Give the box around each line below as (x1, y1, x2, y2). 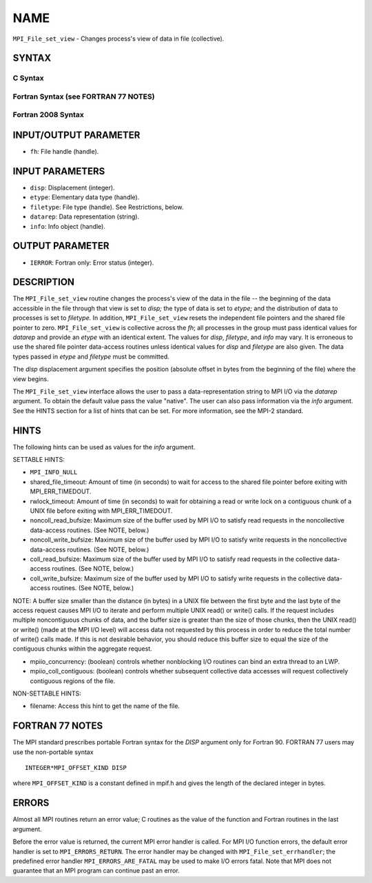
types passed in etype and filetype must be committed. (12, 352, 170, 361)
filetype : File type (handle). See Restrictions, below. (30, 203, 184, 211)
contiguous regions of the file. (30, 676, 116, 685)
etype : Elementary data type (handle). (30, 193, 140, 201)
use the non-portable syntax (12, 748, 94, 756)
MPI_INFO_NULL (30, 469, 78, 476)
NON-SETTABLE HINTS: (12, 689, 82, 698)
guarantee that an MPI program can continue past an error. (12, 866, 180, 875)
